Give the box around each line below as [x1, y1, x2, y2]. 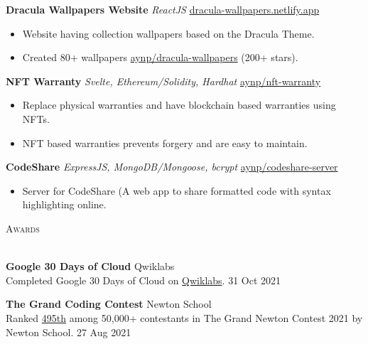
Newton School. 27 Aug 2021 [6, 324, 131, 339]
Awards [6, 220, 40, 235]
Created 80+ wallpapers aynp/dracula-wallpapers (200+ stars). [22, 50, 298, 65]
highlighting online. [22, 197, 107, 212]
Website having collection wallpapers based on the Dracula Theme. [22, 26, 315, 41]
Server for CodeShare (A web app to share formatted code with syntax [22, 183, 331, 198]
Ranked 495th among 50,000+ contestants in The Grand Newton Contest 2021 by [6, 310, 363, 325]
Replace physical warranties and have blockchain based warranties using [22, 97, 336, 112]
